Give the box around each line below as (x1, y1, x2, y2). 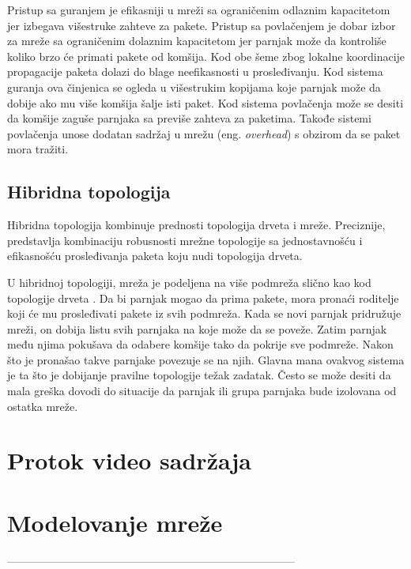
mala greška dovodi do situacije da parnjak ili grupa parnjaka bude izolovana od (7, 382, 397, 399)
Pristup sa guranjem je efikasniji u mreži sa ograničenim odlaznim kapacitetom (7, 2, 390, 17)
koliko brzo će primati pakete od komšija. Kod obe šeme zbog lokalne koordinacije (7, 47, 405, 64)
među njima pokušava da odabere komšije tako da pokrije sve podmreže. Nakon (7, 336, 394, 352)
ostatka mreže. (7, 398, 78, 414)
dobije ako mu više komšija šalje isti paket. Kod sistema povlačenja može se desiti (7, 94, 404, 111)
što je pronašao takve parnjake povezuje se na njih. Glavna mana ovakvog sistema (7, 351, 405, 367)
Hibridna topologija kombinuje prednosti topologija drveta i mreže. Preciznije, (7, 217, 386, 233)
